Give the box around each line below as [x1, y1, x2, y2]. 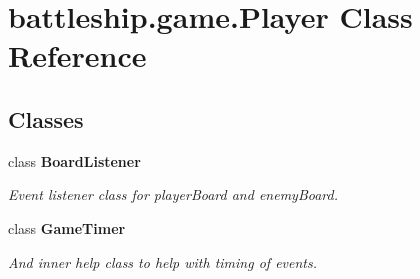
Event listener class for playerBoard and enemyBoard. [8, 184, 338, 205]
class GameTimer [8, 217, 126, 238]
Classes [8, 103, 84, 134]
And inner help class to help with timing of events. [8, 251, 318, 272]
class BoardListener [8, 150, 141, 171]
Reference [8, 35, 147, 76]
